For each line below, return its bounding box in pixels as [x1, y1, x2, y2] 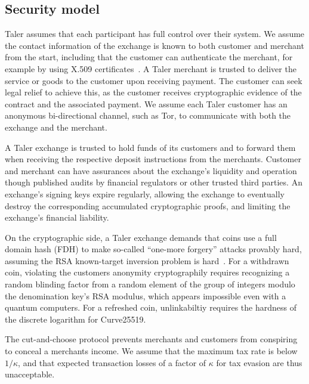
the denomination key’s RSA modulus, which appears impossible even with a [5, 289, 286, 302]
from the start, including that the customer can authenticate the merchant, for [5, 51, 293, 63]
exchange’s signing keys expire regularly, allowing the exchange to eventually [5, 187, 285, 200]
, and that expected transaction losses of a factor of [18, 356, 206, 368]
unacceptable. [5, 368, 55, 380]
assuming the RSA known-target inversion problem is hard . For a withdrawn [5, 254, 289, 267]
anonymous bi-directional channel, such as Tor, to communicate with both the [5, 109, 291, 122]
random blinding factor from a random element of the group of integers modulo [5, 278, 295, 290]
